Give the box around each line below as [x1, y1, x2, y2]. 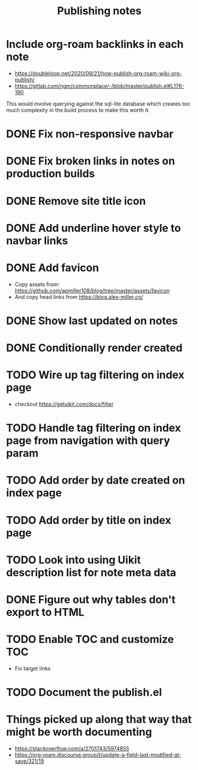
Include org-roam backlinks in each [6, 37, 184, 51]
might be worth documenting [6, 726, 152, 739]
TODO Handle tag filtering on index [6, 421, 181, 435]
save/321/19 [14, 758, 44, 765]
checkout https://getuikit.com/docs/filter [14, 400, 114, 408]
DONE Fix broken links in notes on [6, 154, 176, 168]
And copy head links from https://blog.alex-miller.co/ [14, 293, 144, 300]
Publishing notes [57, 4, 142, 18]
